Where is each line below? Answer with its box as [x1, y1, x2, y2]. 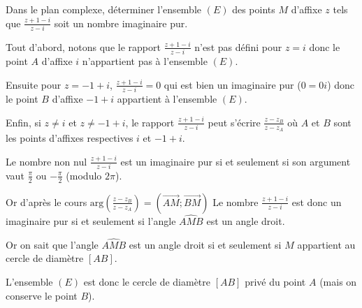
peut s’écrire [208, 115, 261, 129]
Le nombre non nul [6, 154, 87, 168]
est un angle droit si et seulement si [129, 237, 282, 251]
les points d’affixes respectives [6, 130, 133, 145]
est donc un [291, 194, 342, 209]
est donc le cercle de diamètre [83, 274, 211, 288]
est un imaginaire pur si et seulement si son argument [120, 154, 351, 168]
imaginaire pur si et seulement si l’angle [6, 213, 176, 228]
